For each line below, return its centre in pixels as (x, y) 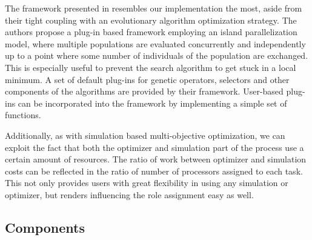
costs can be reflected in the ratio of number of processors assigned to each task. (154, 171)
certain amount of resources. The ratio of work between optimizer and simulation (156, 159)
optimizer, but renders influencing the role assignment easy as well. (129, 194)
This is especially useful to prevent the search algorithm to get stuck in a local (151, 67)
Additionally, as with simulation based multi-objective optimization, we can (145, 135)
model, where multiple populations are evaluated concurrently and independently (155, 43)
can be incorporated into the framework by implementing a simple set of (152, 103)
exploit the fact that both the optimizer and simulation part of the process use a (154, 147)
